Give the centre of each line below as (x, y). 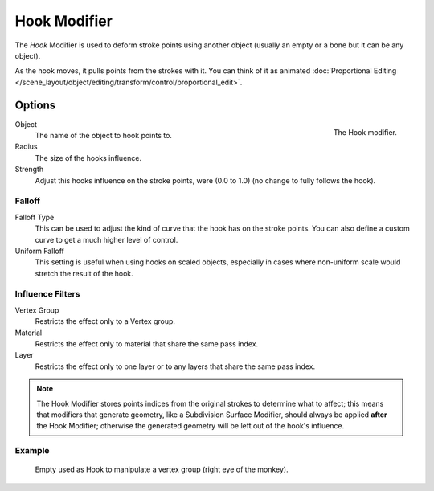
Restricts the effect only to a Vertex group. (105, 321)
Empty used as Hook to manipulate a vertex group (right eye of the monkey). (162, 469)
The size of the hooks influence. (88, 158)
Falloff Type (35, 217)
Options (35, 105)
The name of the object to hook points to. (104, 136)
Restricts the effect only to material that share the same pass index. (147, 344)
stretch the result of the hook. (84, 273)
